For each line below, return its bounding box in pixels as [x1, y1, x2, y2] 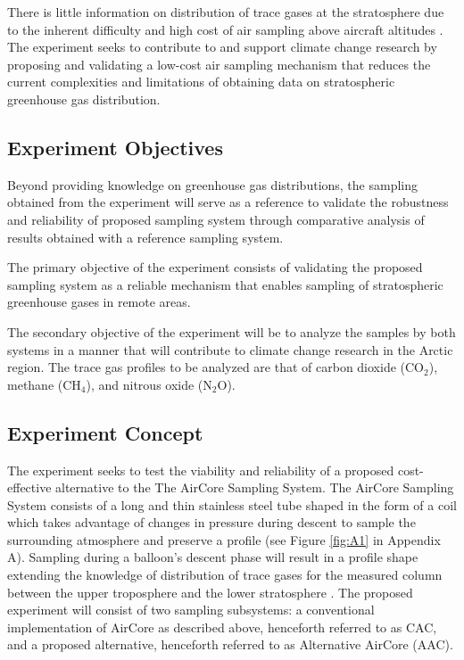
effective [7, 478, 52, 497]
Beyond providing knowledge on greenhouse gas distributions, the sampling [7, 175, 418, 194]
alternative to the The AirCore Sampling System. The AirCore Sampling [55, 478, 454, 497]
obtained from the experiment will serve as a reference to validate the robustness [7, 193, 449, 211]
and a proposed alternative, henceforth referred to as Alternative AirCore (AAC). [7, 635, 453, 654]
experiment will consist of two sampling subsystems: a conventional [7, 600, 375, 619]
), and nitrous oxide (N [86, 375, 212, 393]
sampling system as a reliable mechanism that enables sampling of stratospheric [7, 275, 443, 293]
